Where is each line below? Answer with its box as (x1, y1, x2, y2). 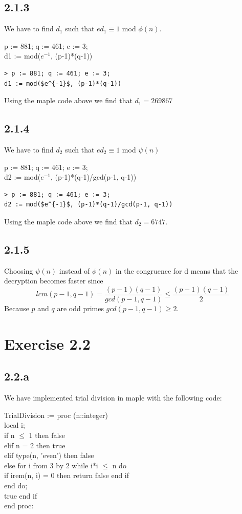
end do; (4, 480, 28, 490)
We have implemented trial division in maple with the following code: (4, 392, 222, 403)
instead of (59, 265, 90, 276)
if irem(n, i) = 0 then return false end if (4, 470, 129, 481)
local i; (4, 420, 25, 430)
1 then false (29, 429, 65, 440)
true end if (4, 490, 37, 501)
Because (4, 302, 29, 313)
